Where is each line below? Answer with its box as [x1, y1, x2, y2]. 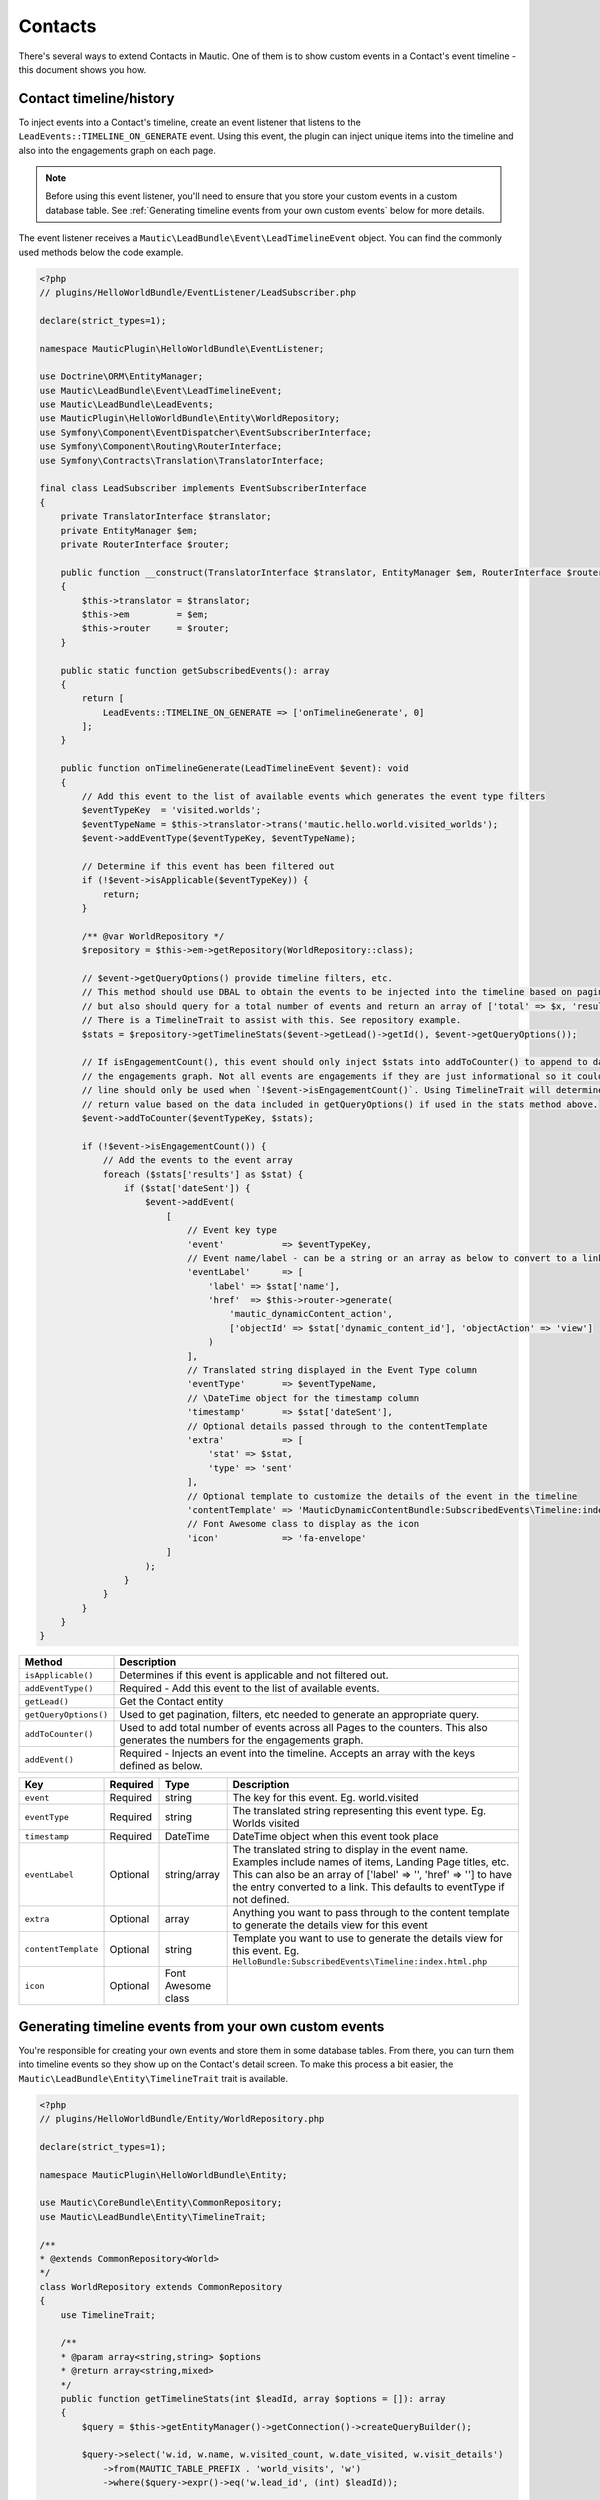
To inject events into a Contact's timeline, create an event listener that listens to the [18, 116, 362, 128]
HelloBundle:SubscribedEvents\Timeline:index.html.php [232, 1956, 488, 1967]
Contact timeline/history [18, 90, 175, 107]
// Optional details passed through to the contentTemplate [186, 1420, 489, 1432]
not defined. [232, 1893, 290, 1907]
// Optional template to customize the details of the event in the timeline [186, 1490, 578, 1502]
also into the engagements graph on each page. [18, 144, 217, 156]
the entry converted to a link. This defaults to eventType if [232, 1880, 505, 1894]
